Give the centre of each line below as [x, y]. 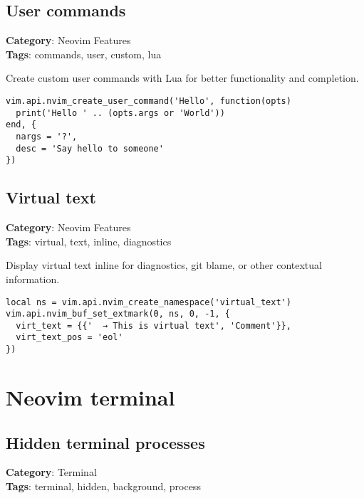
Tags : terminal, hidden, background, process [103, 486]
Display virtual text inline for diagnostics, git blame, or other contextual [164, 265]
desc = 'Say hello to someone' [90, 148]
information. [33, 279]
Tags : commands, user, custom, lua [84, 54]
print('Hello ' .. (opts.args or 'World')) [120, 113]
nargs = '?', [47, 136]
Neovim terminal [90, 397]
